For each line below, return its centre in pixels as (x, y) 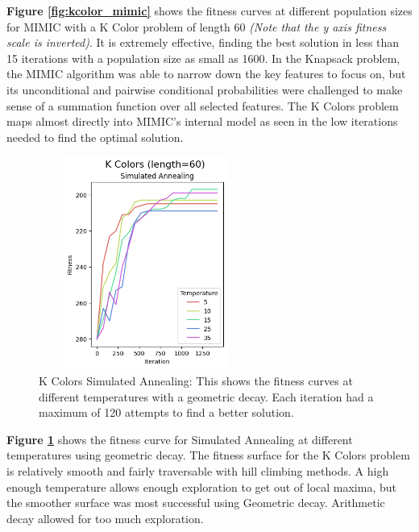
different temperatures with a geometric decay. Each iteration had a (206, 396)
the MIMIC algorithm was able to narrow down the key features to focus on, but (206, 74)
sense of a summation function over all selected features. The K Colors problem (203, 105)
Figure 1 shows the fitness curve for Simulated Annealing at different (180, 439)
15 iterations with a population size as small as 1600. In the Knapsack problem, (203, 58)
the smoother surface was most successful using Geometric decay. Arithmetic (196, 503)
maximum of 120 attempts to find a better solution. (166, 412)
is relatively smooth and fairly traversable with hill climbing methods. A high (198, 470)
